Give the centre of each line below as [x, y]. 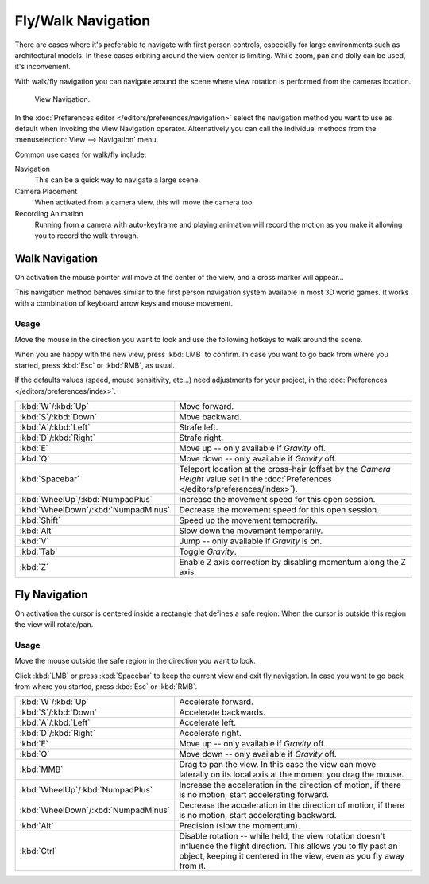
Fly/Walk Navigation [83, 21]
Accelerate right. [210, 734]
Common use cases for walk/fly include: [81, 154]
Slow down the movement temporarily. [251, 531]
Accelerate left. [208, 722]
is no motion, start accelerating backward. [258, 816]
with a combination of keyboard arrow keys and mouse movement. [124, 303]
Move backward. [211, 417]
